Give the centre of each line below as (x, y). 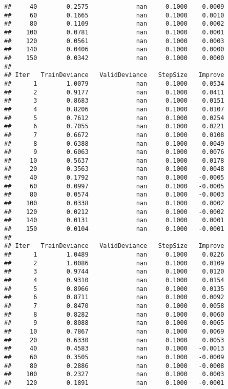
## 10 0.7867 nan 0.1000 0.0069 (114, 331)
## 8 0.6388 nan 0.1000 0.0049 (114, 143)
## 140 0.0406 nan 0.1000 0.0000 (114, 50)
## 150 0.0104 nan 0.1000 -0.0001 (114, 229)
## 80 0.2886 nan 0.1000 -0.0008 (114, 366)
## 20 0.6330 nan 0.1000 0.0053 (114, 340)
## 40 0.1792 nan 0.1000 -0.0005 (114, 178)
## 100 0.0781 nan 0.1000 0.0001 (114, 32)
